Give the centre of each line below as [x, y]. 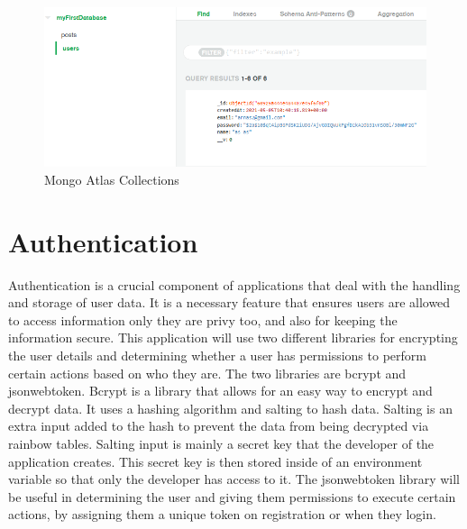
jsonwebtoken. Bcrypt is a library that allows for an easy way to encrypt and [220, 391]
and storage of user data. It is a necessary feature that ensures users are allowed [229, 302]
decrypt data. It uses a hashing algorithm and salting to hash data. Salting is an [230, 408]
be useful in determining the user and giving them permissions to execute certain [232, 496]
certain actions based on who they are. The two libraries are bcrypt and [207, 373]
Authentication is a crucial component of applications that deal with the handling [234, 284]
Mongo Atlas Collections [112, 179]
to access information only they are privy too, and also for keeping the [203, 319]
